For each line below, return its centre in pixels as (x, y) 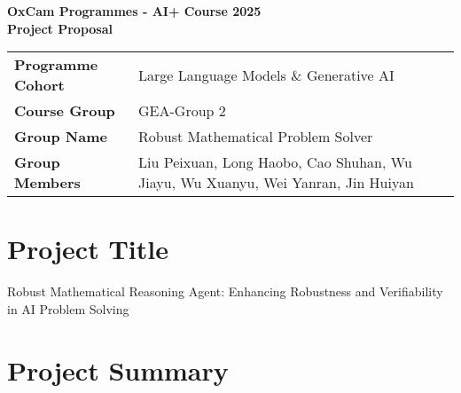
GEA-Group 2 (182, 111)
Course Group (65, 111)
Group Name (61, 137)
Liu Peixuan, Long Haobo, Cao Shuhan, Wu (275, 162)
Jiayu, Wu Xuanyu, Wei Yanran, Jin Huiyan (276, 183)
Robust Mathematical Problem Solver (256, 137)
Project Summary (118, 369)
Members (47, 183)
